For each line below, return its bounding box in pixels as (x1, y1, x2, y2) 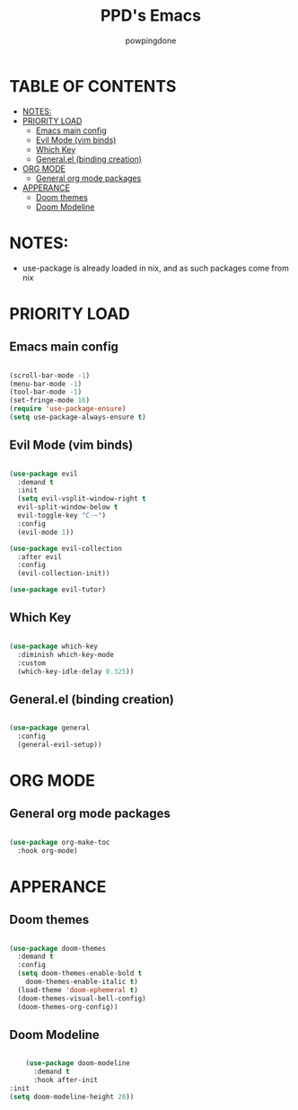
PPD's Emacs (100, 5, 202, 26)
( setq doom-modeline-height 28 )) (9, 1092, 135, 1101)
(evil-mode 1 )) (17, 528, 74, 537)
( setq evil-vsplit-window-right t (17, 494, 146, 503)
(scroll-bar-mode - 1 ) (9, 370, 91, 380)
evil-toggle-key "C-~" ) (17, 511, 106, 520)
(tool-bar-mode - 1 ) (9, 387, 83, 396)
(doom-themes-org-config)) (17, 1002, 118, 1011)
